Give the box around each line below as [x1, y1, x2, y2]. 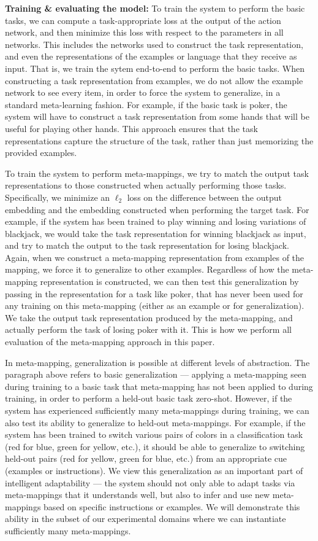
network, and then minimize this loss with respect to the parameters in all [5, 26, 284, 39]
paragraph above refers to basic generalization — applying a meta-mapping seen [5, 368, 306, 381]
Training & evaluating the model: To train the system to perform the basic [5, 2, 305, 14]
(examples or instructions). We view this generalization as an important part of [5, 464, 303, 477]
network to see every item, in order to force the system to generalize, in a [5, 86, 281, 99]
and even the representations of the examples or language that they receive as [5, 50, 297, 63]
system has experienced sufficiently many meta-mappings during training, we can [5, 404, 309, 416]
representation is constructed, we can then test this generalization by [40, 275, 299, 288]
